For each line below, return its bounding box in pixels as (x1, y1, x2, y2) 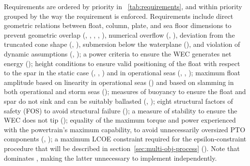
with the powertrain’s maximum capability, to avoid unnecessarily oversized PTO (4, 124, 246, 134)
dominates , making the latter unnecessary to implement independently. (4, 152, 217, 163)
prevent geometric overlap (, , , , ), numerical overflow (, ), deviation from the (4, 29, 235, 40)
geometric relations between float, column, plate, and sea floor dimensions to (4, 20, 232, 30)
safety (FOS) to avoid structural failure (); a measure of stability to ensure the (4, 105, 237, 115)
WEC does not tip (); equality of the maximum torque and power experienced (4, 115, 236, 125)
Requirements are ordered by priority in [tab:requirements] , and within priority (4, 1, 242, 11)
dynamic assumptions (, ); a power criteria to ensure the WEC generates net (4, 48, 232, 58)
